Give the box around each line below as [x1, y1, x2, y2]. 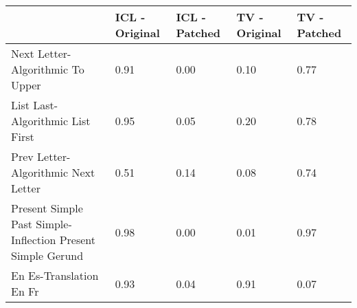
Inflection [11, 232, 56, 247]
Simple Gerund [11, 247, 84, 263]
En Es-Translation [11, 267, 99, 283]
